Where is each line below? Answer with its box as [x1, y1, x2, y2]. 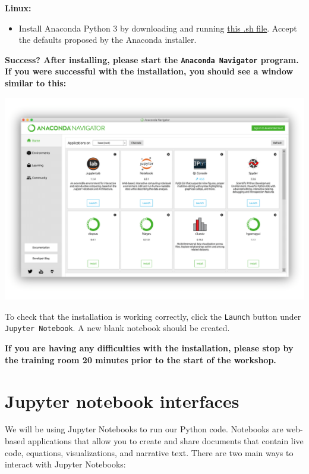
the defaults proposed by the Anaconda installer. [18, 33, 197, 46]
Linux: [5, 2, 31, 14]
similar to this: [5, 77, 67, 89]
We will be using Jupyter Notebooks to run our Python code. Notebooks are [5, 423, 283, 435]
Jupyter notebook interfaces [5, 388, 239, 413]
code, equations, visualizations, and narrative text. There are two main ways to [5, 446, 294, 459]
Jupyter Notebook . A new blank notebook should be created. [5, 322, 230, 334]
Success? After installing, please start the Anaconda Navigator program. [5, 53, 299, 66]
